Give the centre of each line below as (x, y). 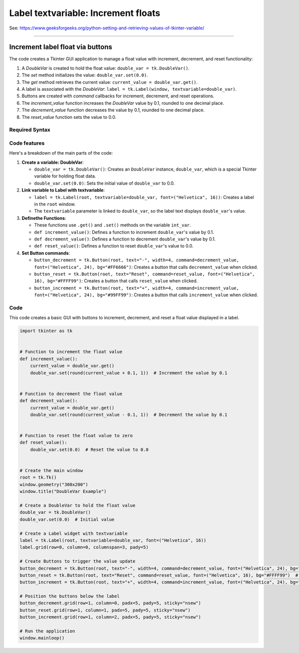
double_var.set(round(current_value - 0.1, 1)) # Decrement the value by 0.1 (129, 415)
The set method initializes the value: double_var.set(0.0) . (85, 75)
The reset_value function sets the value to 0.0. (69, 117)
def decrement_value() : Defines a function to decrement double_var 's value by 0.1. (125, 239)
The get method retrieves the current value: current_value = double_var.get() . (110, 82)
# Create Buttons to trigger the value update (77, 561)
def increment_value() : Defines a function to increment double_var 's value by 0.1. (124, 232)
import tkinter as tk (46, 331)
